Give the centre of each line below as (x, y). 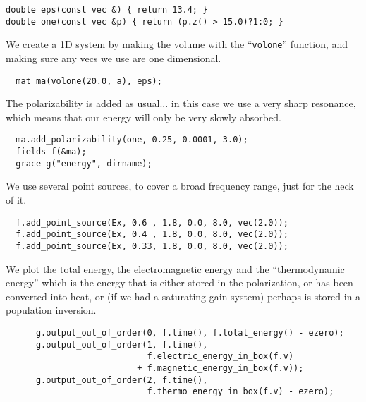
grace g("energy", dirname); (84, 163)
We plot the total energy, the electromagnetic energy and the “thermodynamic (175, 268)
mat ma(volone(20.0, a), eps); (89, 81)
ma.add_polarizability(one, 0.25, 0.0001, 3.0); (132, 140)
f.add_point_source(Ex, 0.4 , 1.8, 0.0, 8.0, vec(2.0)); (152, 234)
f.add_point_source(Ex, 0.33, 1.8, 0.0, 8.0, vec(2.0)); (152, 246)
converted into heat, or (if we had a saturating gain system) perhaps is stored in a (183, 296)
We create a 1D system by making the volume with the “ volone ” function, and (177, 44)
